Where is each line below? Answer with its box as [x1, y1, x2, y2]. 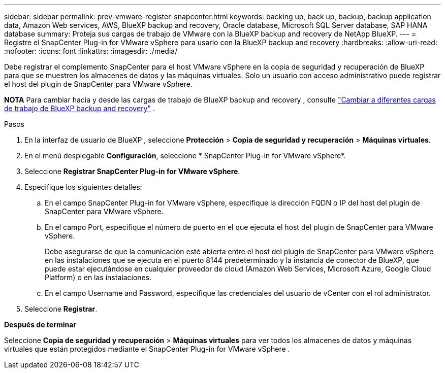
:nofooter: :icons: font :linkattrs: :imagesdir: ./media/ [4, 47, 178, 55]
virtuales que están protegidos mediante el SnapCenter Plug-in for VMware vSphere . [4, 345, 290, 353]
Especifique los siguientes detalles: [24, 183, 142, 191]
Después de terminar [4, 320, 77, 329]
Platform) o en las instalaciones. [45, 273, 152, 282]
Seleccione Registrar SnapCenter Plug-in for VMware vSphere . [24, 167, 240, 176]
